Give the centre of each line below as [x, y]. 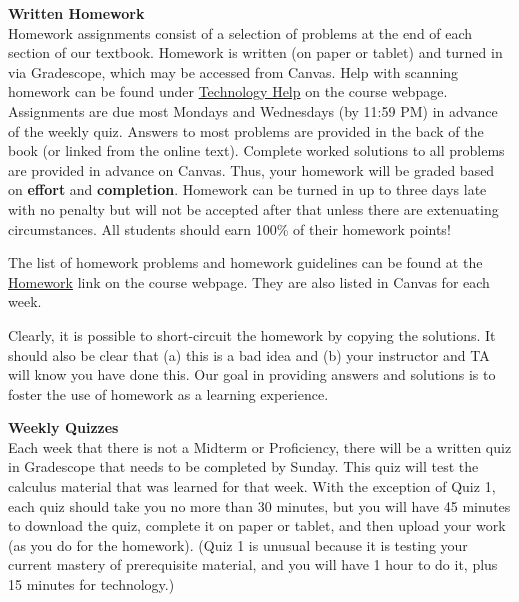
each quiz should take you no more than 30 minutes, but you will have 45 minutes [259, 505]
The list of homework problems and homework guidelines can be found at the [245, 262]
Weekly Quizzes [63, 427]
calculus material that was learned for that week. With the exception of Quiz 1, [252, 486]
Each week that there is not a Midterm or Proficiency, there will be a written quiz [260, 446]
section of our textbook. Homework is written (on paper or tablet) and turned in [255, 52]
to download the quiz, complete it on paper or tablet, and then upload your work [257, 525]
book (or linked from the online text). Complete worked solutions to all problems [256, 150]
